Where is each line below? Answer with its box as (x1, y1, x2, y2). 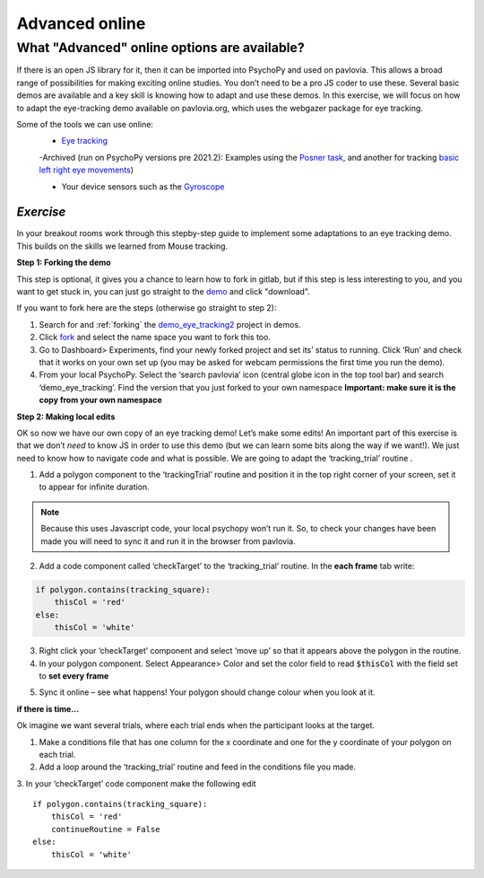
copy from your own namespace (39, 395, 163, 406)
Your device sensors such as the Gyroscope (61, 180, 225, 192)
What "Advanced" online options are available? (16, 40, 305, 56)
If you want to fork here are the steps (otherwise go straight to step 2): (16, 303, 277, 313)
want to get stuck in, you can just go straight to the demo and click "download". (16, 285, 311, 296)
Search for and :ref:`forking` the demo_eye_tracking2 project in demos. (39, 319, 301, 329)
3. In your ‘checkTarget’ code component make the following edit (16, 777, 256, 789)
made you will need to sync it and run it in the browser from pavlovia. (40, 535, 296, 547)
